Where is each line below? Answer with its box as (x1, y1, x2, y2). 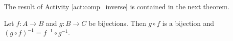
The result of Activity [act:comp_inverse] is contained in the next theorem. (4, 1, 230, 11)
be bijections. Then (88, 18, 146, 28)
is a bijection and (162, 18, 214, 28)
